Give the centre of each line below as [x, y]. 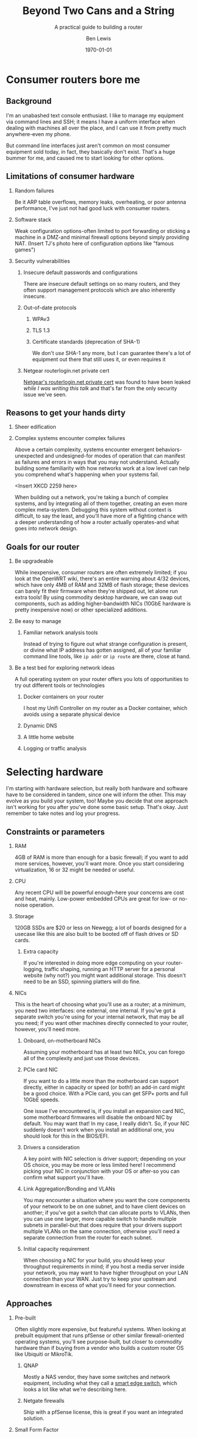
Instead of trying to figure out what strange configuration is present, [106, 644]
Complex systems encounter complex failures [70, 438]
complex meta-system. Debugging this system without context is [93, 510]
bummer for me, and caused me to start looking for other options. [85, 158]
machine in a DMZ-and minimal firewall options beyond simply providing [102, 237]
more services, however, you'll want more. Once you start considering [99, 863]
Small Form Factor [37, 1429]
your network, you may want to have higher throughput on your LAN [106, 1273]
